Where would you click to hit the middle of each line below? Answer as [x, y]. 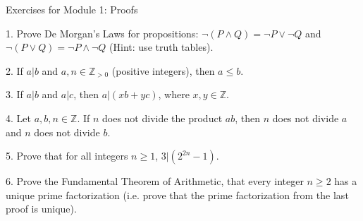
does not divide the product [162, 118]
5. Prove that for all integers [67, 156]
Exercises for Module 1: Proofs [72, 9]
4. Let [18, 118]
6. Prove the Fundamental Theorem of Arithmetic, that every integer [155, 181]
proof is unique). [41, 209]
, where [174, 94]
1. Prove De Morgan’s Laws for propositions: [102, 33]
